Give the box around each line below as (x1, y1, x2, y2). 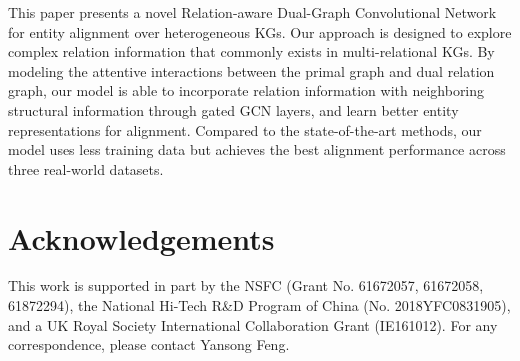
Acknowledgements (8, 217, 275, 258)
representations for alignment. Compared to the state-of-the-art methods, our (8, 119, 482, 140)
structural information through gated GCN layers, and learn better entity (8, 99, 459, 120)
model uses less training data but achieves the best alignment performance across (8, 139, 506, 160)
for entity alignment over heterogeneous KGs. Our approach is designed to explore (8, 21, 512, 42)
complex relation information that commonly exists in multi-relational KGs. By (8, 41, 495, 62)
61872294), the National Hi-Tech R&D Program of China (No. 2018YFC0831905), (8, 295, 511, 316)
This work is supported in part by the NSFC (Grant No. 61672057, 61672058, (8, 275, 484, 296)
